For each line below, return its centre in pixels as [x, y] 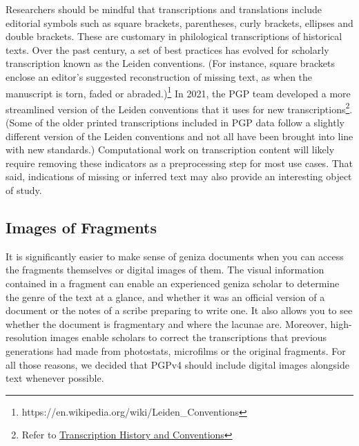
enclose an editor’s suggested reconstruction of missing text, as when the [159, 76]
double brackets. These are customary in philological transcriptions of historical [174, 36]
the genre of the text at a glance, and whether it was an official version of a [165, 297]
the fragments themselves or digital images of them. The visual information [165, 270]
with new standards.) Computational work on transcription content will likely [170, 149]
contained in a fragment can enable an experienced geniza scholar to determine [173, 283]
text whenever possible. [55, 378]
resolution [27, 337]
